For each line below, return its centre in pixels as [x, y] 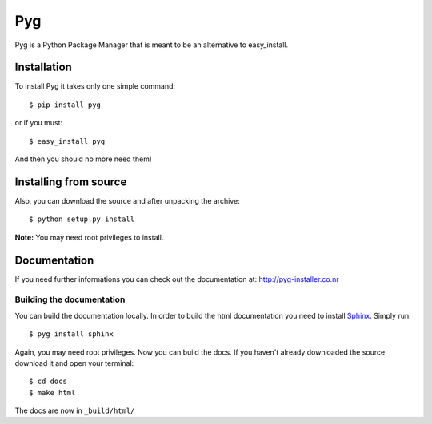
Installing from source [71, 182]
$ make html [52, 392]
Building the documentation [70, 299]
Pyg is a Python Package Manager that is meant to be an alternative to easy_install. [152, 45]
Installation [43, 67]
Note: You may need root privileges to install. [89, 237]
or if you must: [39, 123]
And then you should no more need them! [83, 159]
